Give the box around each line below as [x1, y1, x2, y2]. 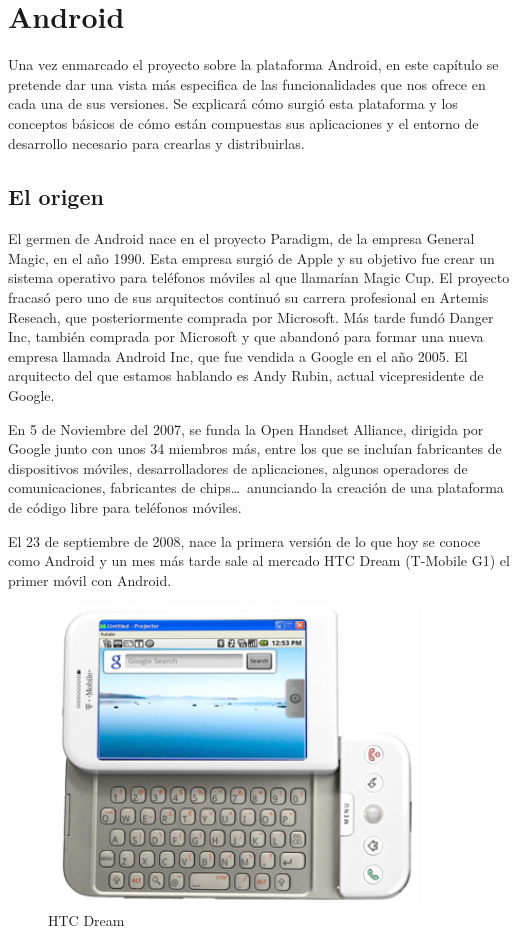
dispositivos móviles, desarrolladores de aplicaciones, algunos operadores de [8, 457, 468, 478]
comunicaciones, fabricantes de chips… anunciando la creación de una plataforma [8, 477, 504, 498]
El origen [8, 181, 104, 212]
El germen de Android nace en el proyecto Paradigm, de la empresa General [8, 228, 475, 249]
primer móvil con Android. [8, 569, 172, 590]
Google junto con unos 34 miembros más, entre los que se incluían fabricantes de [8, 438, 502, 459]
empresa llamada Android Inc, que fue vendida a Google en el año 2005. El [8, 345, 468, 366]
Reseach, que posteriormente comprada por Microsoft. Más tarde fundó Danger [8, 306, 494, 327]
